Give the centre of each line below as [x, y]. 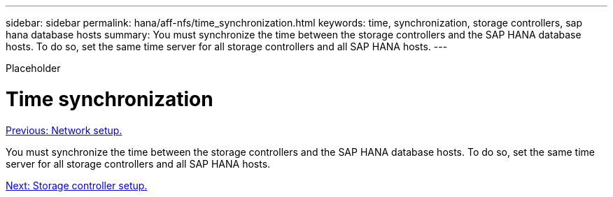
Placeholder [33, 68]
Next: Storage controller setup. [77, 185]
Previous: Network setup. [64, 130]
